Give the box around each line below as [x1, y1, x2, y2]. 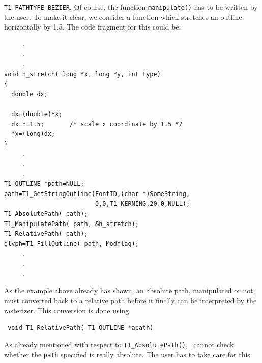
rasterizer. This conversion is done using [4, 305, 129, 316]
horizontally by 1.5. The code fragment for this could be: [4, 21, 181, 32]
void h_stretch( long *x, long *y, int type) [4, 70, 161, 78]
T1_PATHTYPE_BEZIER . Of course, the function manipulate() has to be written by [4, 2, 258, 12]
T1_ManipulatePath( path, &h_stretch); [4, 220, 139, 228]
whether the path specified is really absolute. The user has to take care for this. [4, 349, 252, 360]
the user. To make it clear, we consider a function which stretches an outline [4, 11, 242, 22]
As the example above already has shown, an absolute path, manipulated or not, [4, 285, 255, 296]
